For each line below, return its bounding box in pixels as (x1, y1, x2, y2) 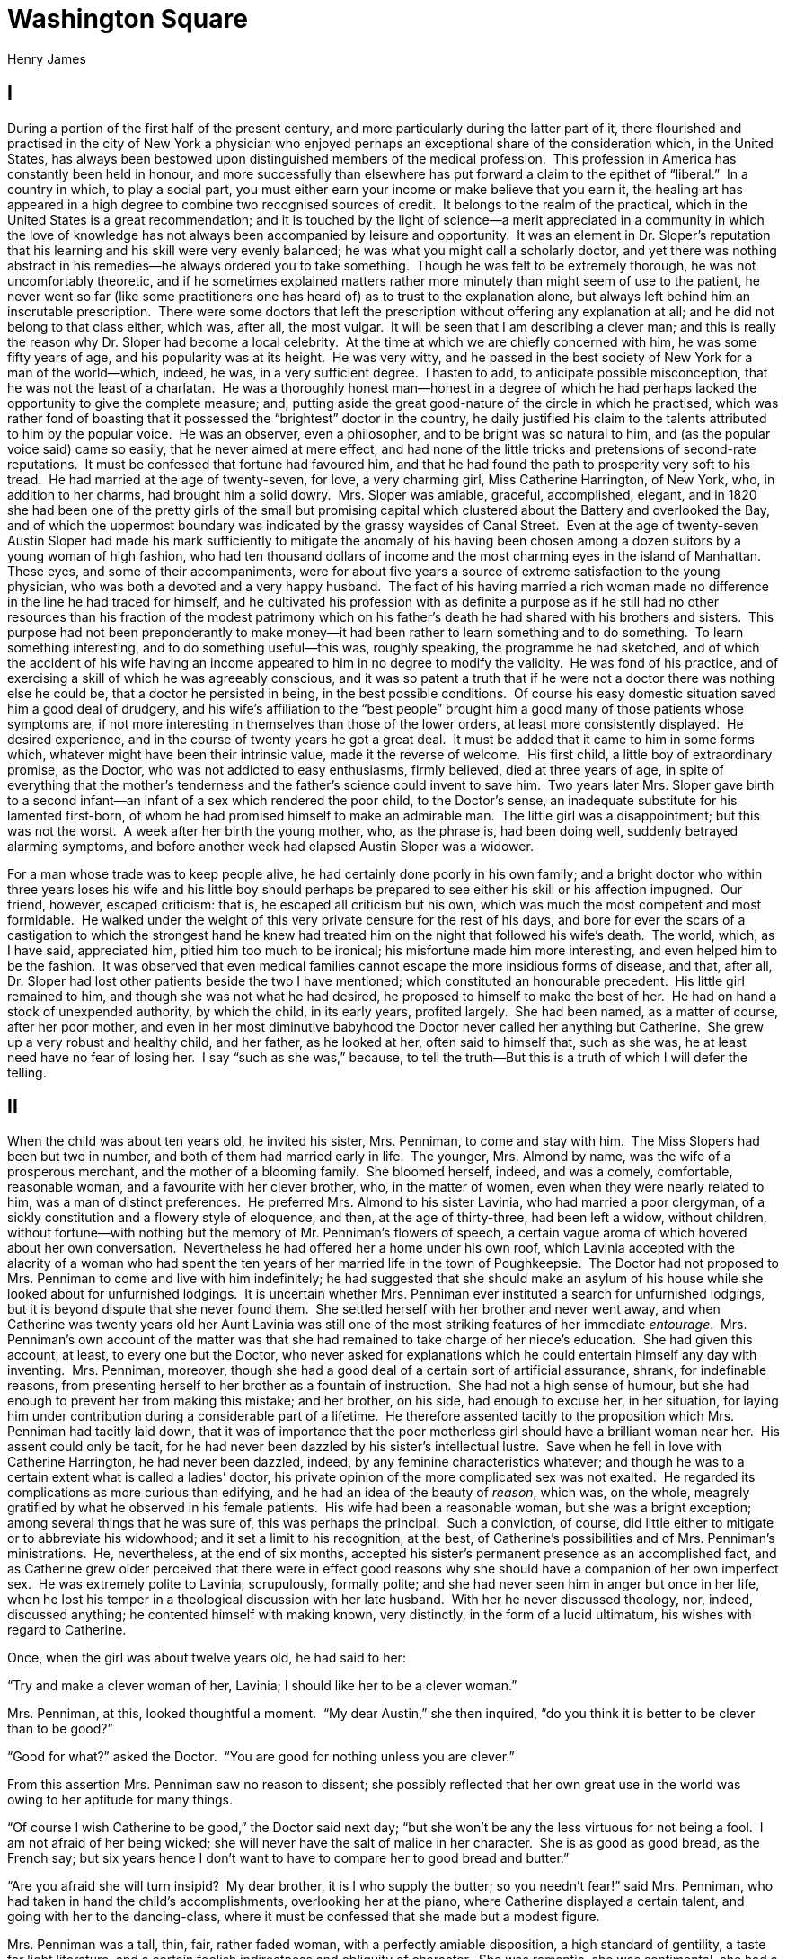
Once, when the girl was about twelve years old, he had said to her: (7, 1650, 406, 1666)
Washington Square (7, 4, 248, 34)
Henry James (7, 50, 86, 66)
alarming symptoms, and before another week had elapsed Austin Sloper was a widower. (7, 838, 534, 854)
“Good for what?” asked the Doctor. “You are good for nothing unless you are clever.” (7, 1749, 515, 1765)
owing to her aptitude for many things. (7, 1792, 234, 1808)
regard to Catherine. (7, 1622, 127, 1638)
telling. (7, 1064, 47, 1080)
